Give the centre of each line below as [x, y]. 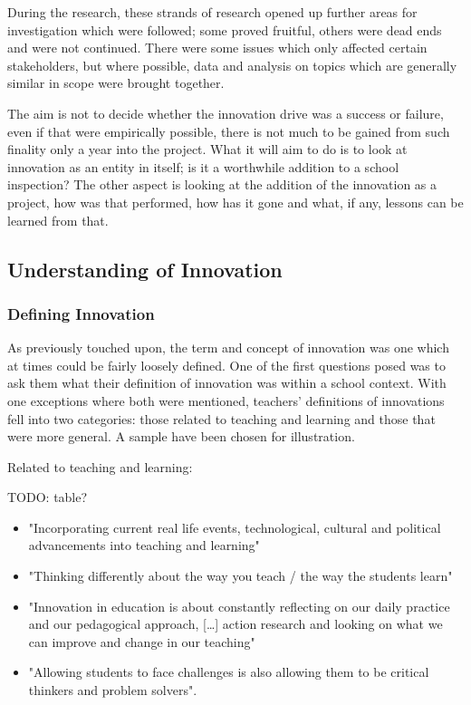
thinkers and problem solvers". [113, 690]
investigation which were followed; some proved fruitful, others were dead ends [225, 29]
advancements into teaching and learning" [144, 545]
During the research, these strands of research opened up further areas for [212, 12]
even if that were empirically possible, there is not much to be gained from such [229, 131]
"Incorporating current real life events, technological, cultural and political [235, 527]
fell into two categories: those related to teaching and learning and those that [221, 418]
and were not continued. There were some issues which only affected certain [217, 48]
